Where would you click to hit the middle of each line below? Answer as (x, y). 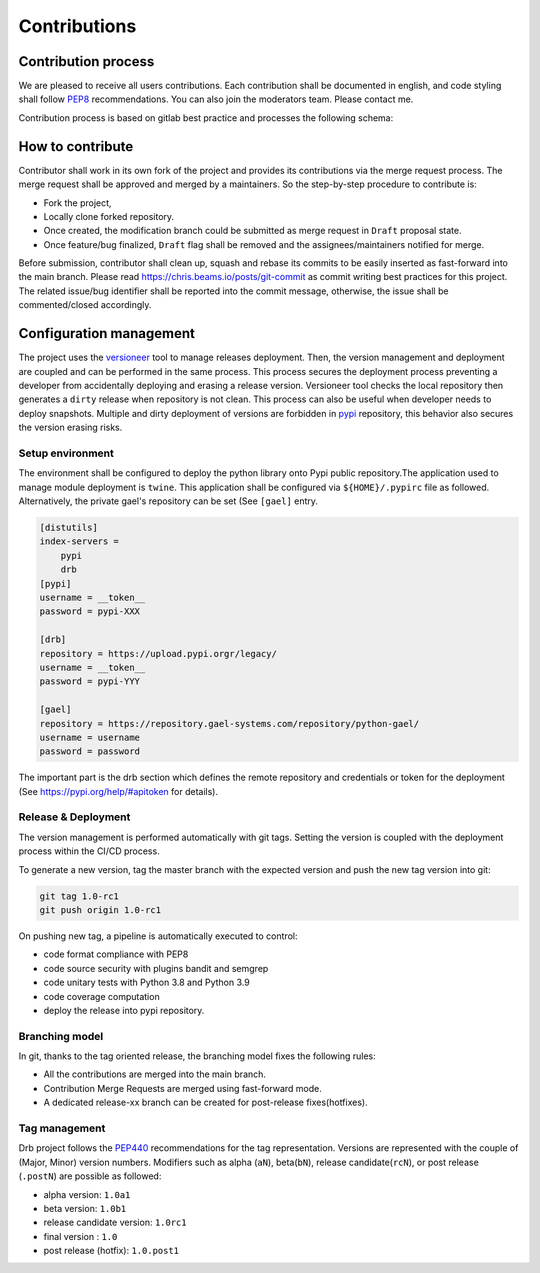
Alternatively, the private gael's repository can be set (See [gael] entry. (168, 501)
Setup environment (66, 453)
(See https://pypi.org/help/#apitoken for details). (118, 791)
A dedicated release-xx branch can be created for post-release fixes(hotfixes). (206, 1102)
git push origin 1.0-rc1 (100, 909)
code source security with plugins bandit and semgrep (156, 968)
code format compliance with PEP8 (116, 954)
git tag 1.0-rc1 (79, 896)
